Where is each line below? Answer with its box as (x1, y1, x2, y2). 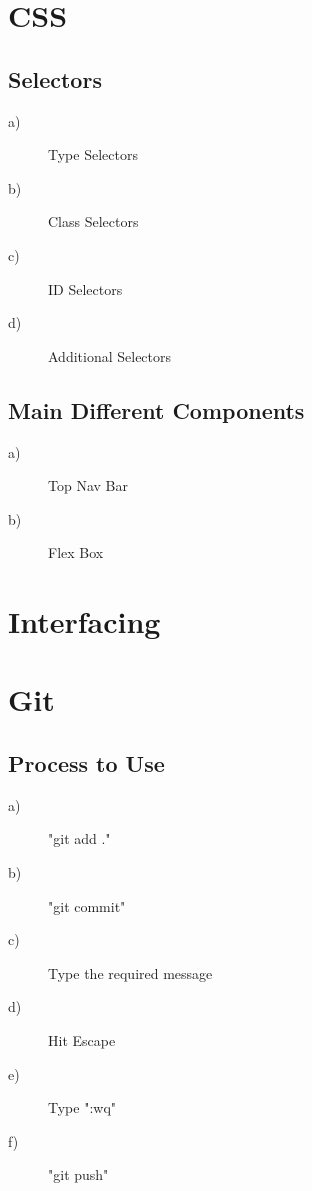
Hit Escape (48, 1030, 116, 1051)
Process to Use (8, 748, 165, 779)
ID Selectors (48, 278, 123, 299)
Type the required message (48, 962, 213, 983)
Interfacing (8, 601, 161, 642)
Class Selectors (48, 211, 139, 232)
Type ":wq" (48, 1097, 117, 1118)
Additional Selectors (48, 345, 172, 366)
